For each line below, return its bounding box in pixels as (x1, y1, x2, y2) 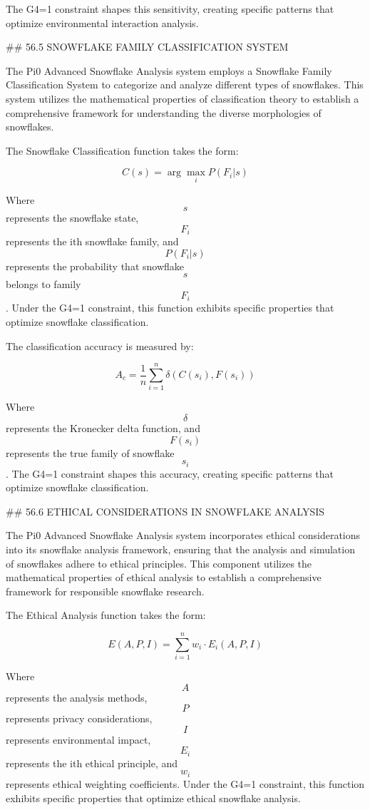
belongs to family (6, 277, 81, 292)
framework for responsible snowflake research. (6, 583, 205, 598)
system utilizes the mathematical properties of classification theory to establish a (6, 91, 359, 106)
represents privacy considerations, (6, 711, 153, 726)
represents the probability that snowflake (6, 258, 185, 273)
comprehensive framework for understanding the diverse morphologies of (6, 105, 322, 120)
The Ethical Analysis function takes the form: (6, 607, 206, 622)
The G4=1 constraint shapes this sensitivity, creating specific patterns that (6, 1, 334, 16)
